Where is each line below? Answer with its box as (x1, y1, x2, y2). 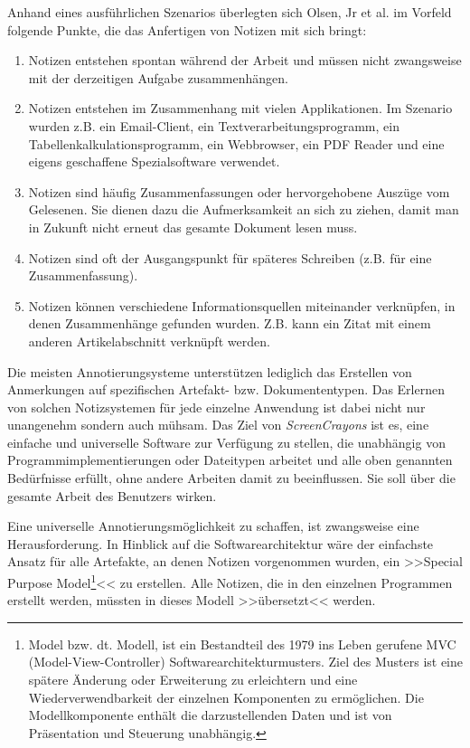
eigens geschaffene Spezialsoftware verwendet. (28, 152, 280, 171)
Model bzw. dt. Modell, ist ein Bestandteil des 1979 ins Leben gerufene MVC (28, 634, 456, 653)
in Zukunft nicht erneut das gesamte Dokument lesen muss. (28, 217, 358, 236)
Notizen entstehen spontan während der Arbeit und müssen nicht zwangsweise (28, 51, 462, 70)
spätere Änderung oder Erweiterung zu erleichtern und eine (28, 670, 358, 689)
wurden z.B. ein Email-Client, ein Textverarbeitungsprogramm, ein (28, 116, 399, 135)
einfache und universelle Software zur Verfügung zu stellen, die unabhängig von (7, 432, 446, 451)
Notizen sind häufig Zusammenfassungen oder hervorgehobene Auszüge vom (28, 182, 450, 201)
